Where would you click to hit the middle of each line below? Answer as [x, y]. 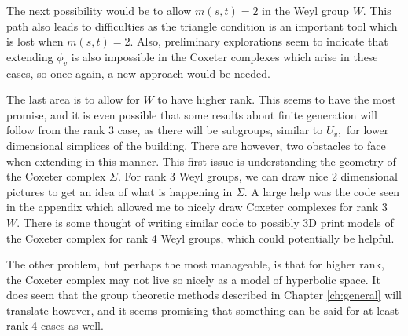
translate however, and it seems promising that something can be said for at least [203, 310]
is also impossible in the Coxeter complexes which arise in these [224, 56]
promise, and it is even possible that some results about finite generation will [192, 114]
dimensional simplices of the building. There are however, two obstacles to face [196, 145]
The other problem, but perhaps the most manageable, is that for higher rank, [195, 264]
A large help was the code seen [325, 191]
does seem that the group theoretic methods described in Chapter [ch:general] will [204, 295]
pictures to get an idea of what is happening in [119, 191]
